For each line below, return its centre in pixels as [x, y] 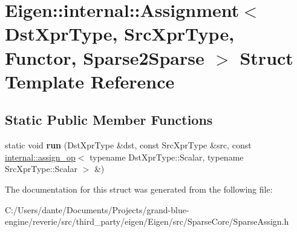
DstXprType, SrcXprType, [120, 34]
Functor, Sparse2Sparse [105, 57]
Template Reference [90, 81]
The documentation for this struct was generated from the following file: [139, 189]
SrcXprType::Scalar [41, 169]
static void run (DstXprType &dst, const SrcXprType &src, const [128, 145]
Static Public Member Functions [109, 120]
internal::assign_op [40, 157]
